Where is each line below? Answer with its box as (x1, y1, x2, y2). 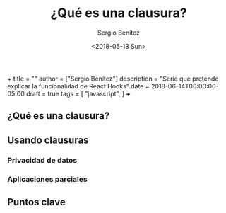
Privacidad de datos (7, 155, 78, 165)
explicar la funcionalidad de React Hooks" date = (7, 81, 150, 90)
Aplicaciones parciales (7, 174, 88, 184)
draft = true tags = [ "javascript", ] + (25, 89, 131, 98)
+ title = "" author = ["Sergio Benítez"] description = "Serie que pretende (7, 74, 219, 83)
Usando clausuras (7, 134, 89, 146)
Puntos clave (7, 196, 66, 208)
